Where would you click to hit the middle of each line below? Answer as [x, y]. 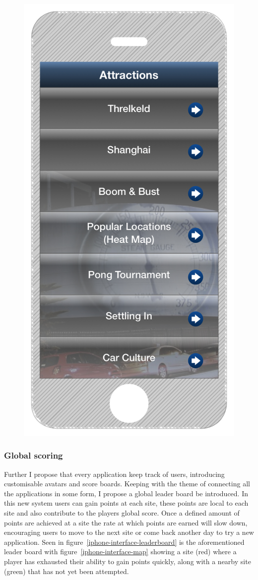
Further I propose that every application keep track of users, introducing [114, 474]
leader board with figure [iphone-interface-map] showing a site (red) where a [120, 551]
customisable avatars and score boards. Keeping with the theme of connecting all [127, 484]
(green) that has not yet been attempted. [66, 571]
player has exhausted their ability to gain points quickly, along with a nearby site [128, 561]
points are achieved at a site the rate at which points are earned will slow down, [126, 522]
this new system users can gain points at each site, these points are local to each [126, 503]
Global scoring [33, 455]
